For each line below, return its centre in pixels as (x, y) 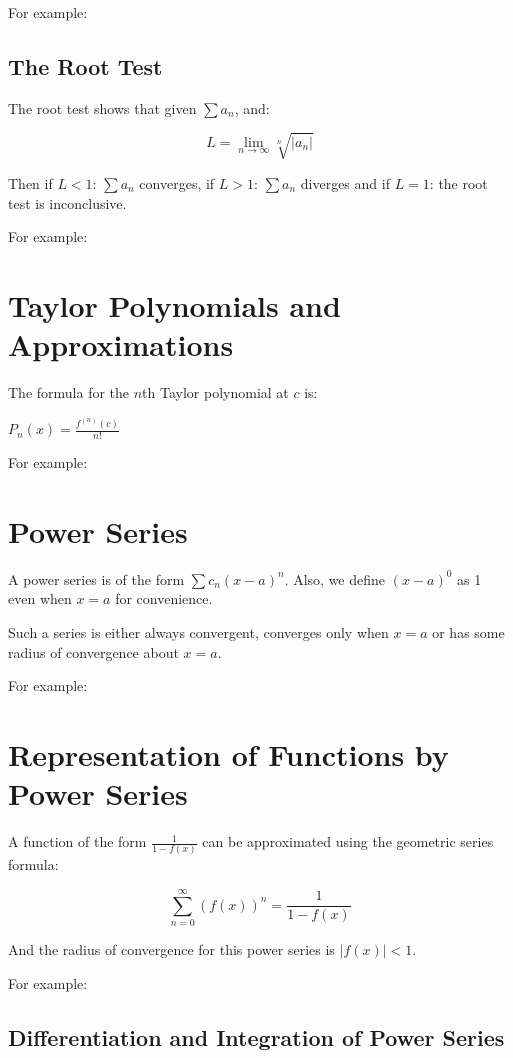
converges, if (177, 182)
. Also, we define (335, 578)
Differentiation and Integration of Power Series (256, 1036)
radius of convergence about (93, 651)
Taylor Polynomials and (174, 304)
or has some (468, 632)
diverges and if (345, 182)
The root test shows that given (102, 107)
